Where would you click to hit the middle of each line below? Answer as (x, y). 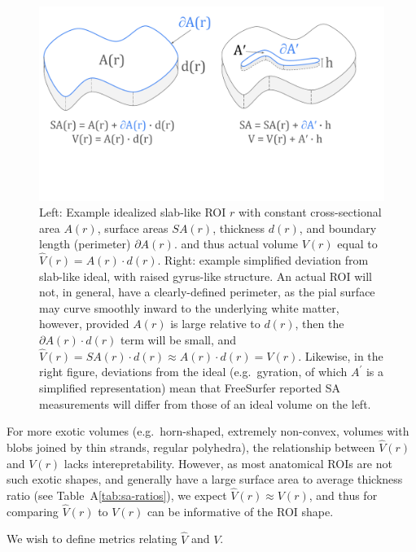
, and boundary (338, 228)
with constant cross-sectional (310, 212)
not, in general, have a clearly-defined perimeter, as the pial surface (207, 292)
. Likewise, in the (341, 355)
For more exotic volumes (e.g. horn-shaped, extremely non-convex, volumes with (208, 431)
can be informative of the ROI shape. (240, 511)
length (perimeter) (85, 244)
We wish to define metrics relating (92, 539)
